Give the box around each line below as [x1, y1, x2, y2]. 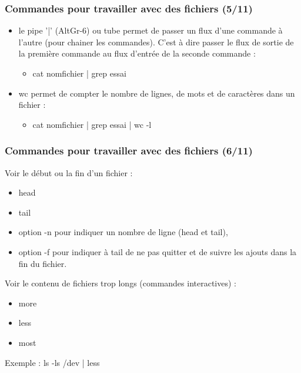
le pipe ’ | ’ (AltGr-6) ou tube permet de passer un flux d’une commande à [18, 24, 283, 37]
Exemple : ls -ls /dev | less [5, 356, 100, 368]
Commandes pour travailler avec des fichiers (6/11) [5, 143, 253, 158]
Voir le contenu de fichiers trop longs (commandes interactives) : [5, 277, 236, 289]
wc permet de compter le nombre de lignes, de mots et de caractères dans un [18, 87, 295, 99]
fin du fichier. [18, 257, 67, 269]
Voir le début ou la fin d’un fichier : [5, 166, 133, 179]
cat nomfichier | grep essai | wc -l [32, 118, 152, 130]
